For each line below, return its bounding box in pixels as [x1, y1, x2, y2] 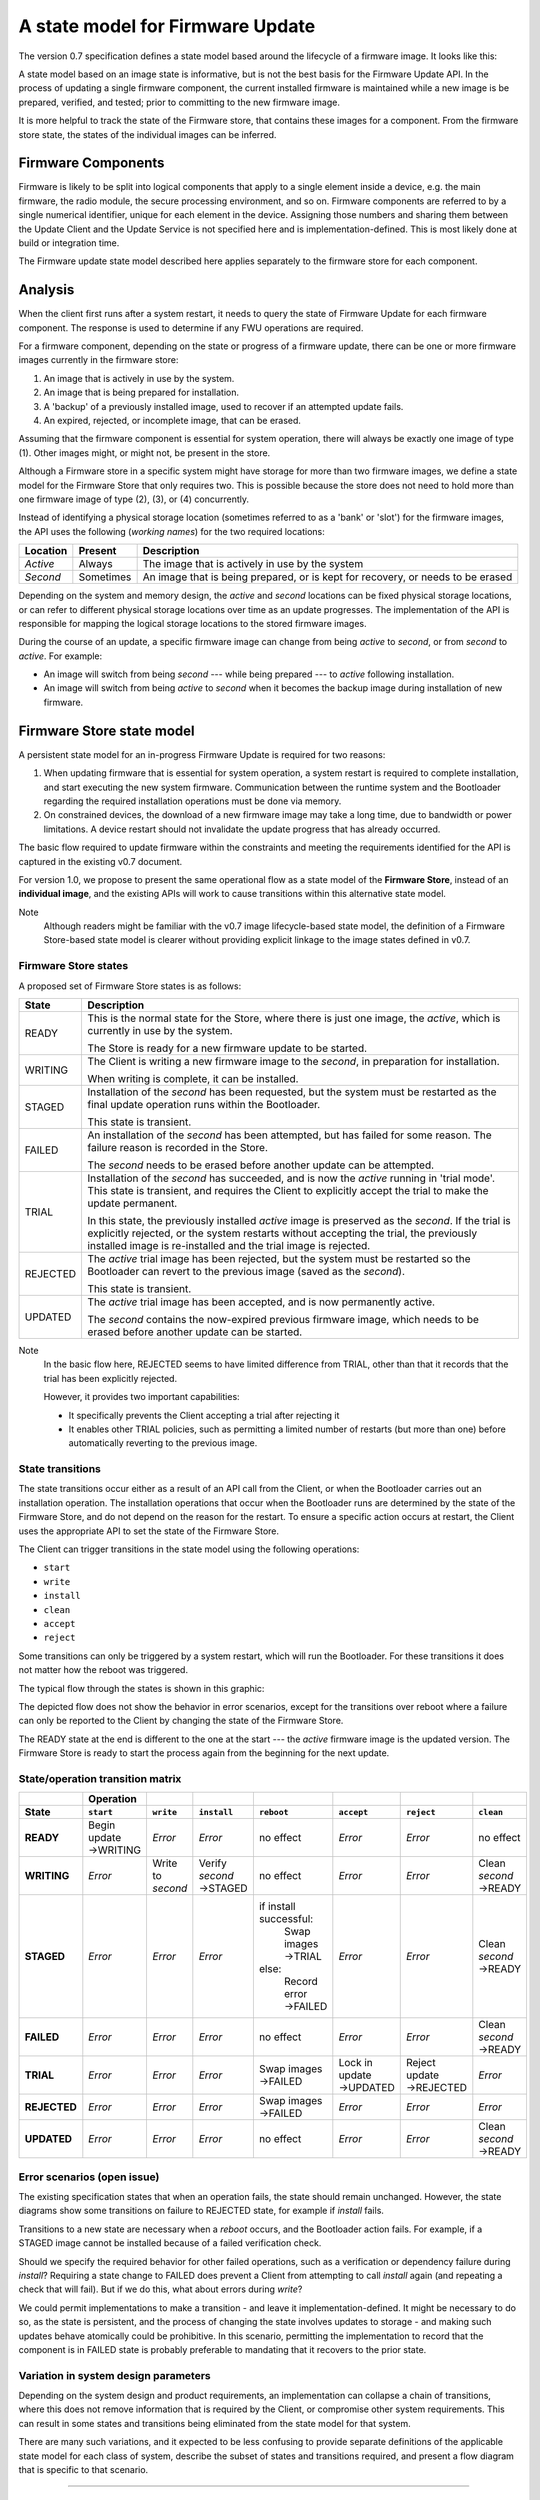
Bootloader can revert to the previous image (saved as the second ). [87, 1264, 405, 1278]
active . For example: [18, 650, 103, 662]
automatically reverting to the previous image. [68, 1437, 258, 1449]
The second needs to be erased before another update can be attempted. [87, 1158, 435, 1172]
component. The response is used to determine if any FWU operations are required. [18, 321, 364, 334]
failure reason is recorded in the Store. [87, 1140, 269, 1154]
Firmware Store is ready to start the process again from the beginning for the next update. [18, 1747, 390, 1759]
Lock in [338, 2056, 374, 2070]
